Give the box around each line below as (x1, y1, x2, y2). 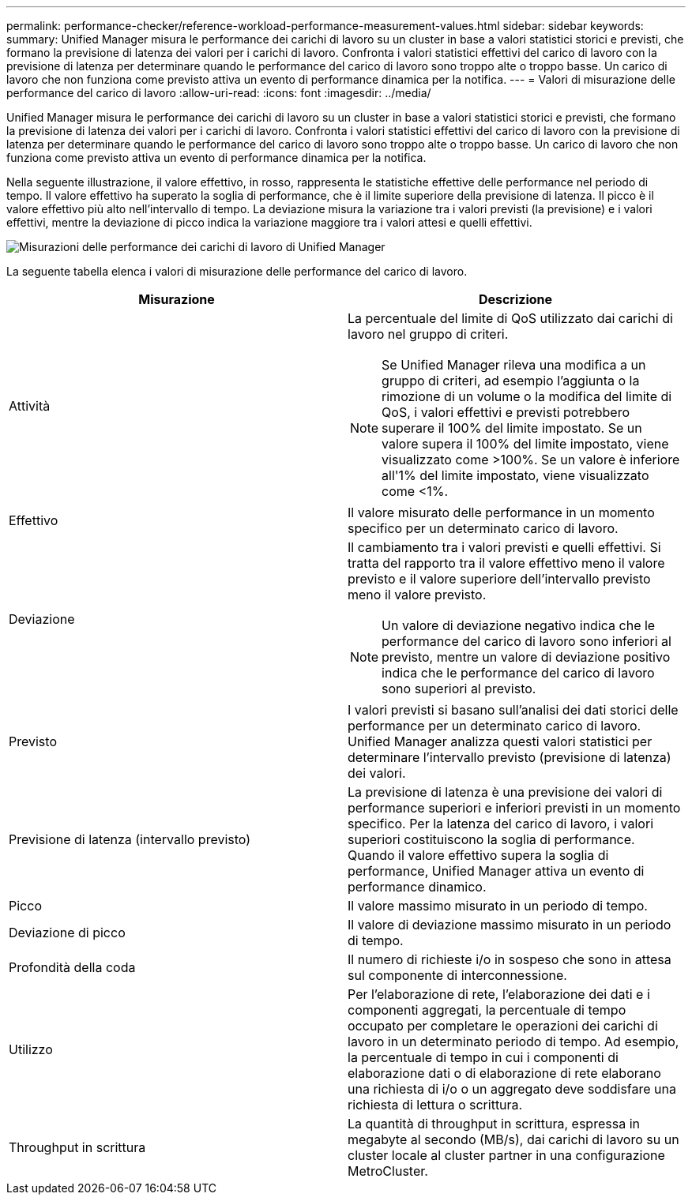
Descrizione (478, 291, 553, 307)
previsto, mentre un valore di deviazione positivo (382, 649, 671, 665)
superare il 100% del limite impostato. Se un (382, 420, 642, 436)
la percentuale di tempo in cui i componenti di (348, 1049, 619, 1065)
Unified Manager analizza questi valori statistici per (348, 734, 653, 749)
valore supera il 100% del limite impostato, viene (382, 436, 669, 452)
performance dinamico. (348, 879, 487, 895)
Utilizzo (9, 1041, 53, 1057)
